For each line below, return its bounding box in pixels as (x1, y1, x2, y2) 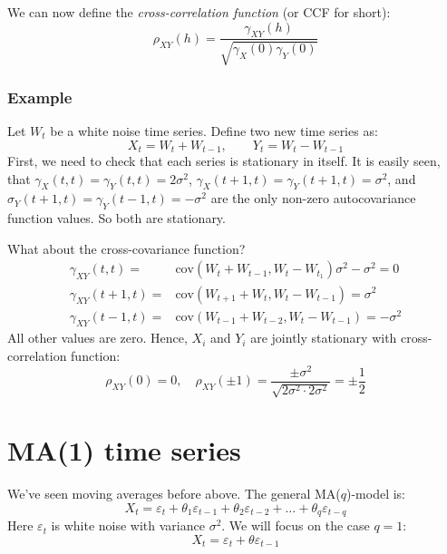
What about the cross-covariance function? (7, 238, 246, 258)
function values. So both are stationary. (7, 209, 226, 228)
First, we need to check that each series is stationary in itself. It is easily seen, (7, 151, 441, 170)
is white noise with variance (51, 516, 205, 535)
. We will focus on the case (221, 516, 370, 535)
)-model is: (345, 484, 406, 503)
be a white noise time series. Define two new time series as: (50, 121, 378, 141)
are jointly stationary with (250, 328, 397, 347)
